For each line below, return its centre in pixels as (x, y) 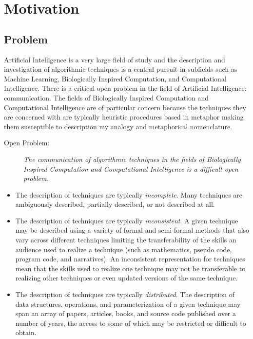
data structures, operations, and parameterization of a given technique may (128, 304)
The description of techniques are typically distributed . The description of (125, 294)
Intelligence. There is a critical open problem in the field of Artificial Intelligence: (125, 88)
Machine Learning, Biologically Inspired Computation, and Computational (115, 78)
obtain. (26, 332)
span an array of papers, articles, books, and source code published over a (126, 313)
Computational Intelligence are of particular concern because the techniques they (125, 107)
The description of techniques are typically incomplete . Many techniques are (129, 194)
